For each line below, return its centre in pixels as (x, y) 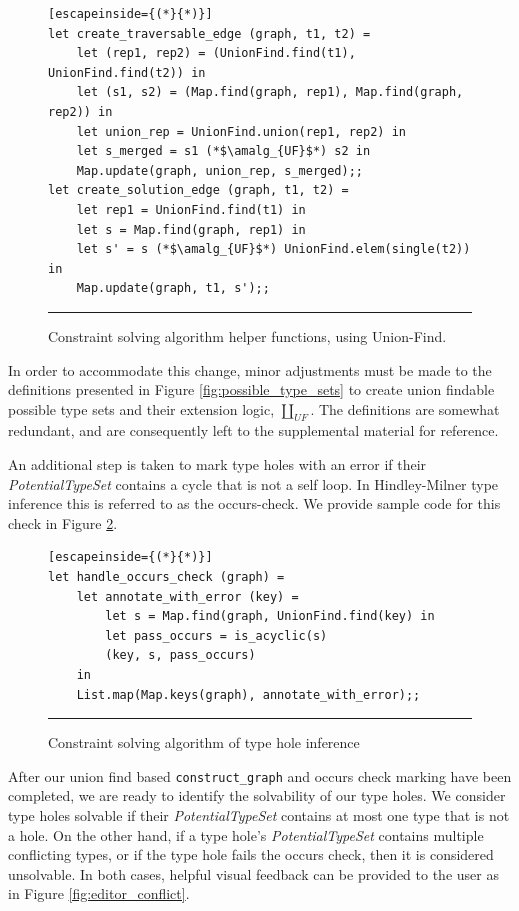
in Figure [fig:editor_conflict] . (99, 893)
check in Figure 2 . (63, 522)
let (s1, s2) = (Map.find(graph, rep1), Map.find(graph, (270, 92)
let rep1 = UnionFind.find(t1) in (191, 209)
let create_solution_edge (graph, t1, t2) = (198, 190)
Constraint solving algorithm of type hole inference (204, 742)
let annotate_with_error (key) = (187, 596)
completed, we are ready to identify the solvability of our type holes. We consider (257, 795)
